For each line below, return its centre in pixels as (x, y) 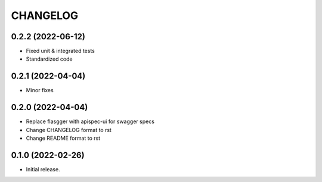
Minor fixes (40, 90)
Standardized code (49, 59)
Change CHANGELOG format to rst (69, 130)
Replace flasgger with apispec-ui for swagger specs (90, 121)
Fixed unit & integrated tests (60, 51)
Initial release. (43, 169)
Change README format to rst (63, 138)
